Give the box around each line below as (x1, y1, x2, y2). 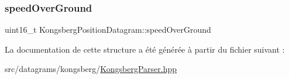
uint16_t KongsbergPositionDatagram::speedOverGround (5, 23, 211, 36)
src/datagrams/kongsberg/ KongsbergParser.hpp (5, 63, 177, 75)
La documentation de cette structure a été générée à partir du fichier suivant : (5, 43, 285, 55)
